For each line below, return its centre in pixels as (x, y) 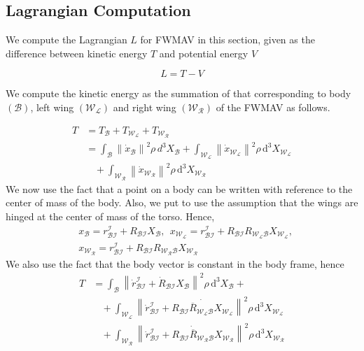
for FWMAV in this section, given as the (227, 40)
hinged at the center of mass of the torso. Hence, (110, 216)
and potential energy (204, 53)
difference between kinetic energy (77, 53)
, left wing (52, 107)
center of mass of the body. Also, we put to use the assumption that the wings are (182, 202)
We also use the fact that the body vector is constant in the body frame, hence (175, 263)
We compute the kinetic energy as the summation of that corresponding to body (178, 93)
